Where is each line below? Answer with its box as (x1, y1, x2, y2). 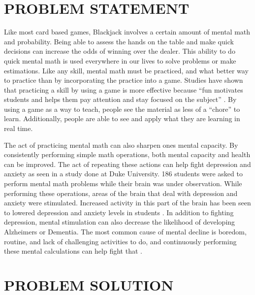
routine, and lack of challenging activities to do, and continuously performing (4, 236, 237, 246)
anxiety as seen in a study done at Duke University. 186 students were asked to (4, 168, 243, 179)
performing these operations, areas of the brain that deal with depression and (4, 188, 238, 198)
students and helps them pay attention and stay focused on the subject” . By (4, 94, 237, 104)
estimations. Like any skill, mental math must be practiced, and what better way (4, 65, 249, 75)
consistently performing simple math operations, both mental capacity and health (4, 149, 251, 160)
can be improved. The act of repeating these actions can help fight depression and (4, 159, 251, 169)
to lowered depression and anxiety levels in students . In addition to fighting (4, 207, 234, 217)
